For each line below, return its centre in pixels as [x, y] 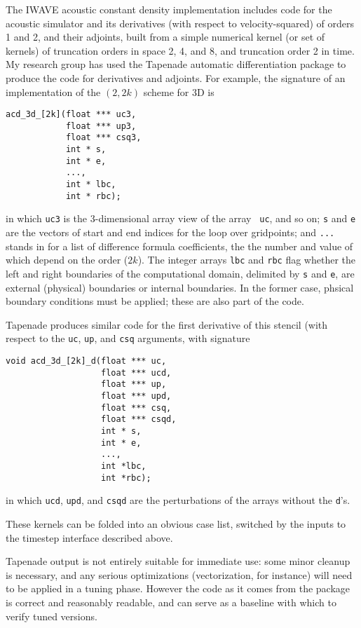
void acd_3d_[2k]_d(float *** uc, [86, 361]
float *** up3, [101, 126]
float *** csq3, [103, 138]
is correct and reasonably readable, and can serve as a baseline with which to [171, 602]
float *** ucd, [136, 373]
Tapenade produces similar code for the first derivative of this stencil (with [167, 324]
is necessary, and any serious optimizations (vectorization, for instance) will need [179, 574]
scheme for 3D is [179, 91]
